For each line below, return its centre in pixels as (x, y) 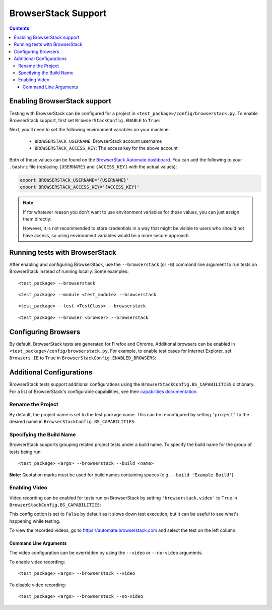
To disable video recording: (38, 585)
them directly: (37, 219)
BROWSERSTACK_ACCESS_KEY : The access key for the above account (106, 148)
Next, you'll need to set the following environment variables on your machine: (90, 130)
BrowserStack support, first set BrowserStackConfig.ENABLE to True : (85, 120)
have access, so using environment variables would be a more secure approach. (106, 235)
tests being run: (26, 452)
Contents (19, 28)
